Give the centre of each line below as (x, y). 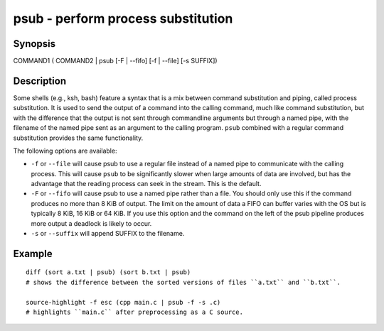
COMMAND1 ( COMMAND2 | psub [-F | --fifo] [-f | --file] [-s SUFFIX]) (115, 61)
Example (33, 253)
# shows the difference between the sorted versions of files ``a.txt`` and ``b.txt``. (183, 282)
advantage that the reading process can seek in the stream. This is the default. (146, 184)
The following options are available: (65, 151)
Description (40, 81)
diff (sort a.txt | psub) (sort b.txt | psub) (108, 272)
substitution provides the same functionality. (78, 138)
